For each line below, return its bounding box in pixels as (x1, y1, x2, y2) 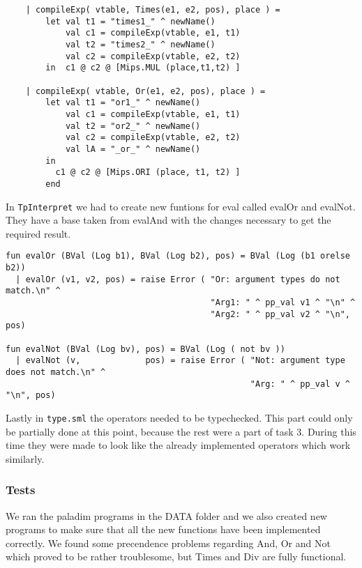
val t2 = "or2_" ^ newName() (65, 121, 201, 131)
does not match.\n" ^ (6, 367, 106, 377)
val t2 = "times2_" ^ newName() (65, 39, 216, 49)
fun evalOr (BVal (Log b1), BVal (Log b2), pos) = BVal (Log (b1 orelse (6, 251, 350, 261)
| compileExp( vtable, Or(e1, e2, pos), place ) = (25, 86, 266, 96)
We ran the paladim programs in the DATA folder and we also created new (6, 508, 327, 523)
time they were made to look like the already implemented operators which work (6, 438, 351, 452)
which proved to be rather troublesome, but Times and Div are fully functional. (6, 549, 347, 564)
